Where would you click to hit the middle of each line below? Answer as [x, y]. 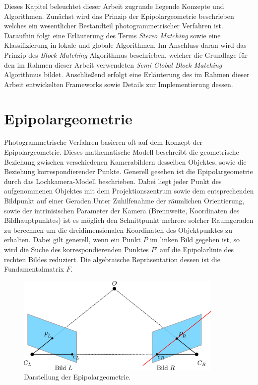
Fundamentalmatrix [34, 269]
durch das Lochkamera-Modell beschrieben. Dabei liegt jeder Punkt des [113, 181]
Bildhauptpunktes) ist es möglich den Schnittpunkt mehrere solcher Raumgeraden [129, 220]
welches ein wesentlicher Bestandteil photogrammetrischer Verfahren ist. [114, 26]
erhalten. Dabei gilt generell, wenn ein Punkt [72, 240]
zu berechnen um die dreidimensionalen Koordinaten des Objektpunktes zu [118, 230]
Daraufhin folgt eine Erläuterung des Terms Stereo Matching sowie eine [112, 35]
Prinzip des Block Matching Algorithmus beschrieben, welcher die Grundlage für [126, 54]
